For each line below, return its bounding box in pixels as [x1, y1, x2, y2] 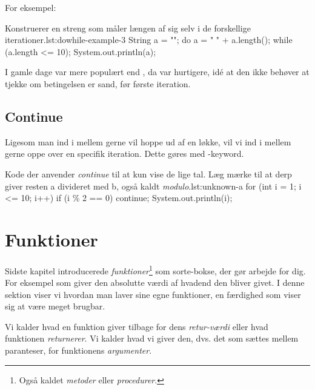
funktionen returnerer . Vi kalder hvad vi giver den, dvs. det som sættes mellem [5, 332, 299, 345]
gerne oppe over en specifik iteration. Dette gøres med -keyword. [5, 147, 244, 160]
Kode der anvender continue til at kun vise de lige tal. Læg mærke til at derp [5, 167, 292, 180]
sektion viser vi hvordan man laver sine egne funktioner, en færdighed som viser [5, 288, 301, 300]
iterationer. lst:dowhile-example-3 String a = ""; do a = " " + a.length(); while [5, 33, 293, 46]
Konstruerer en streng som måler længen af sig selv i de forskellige [5, 21, 251, 34]
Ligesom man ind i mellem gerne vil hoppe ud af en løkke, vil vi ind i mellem [5, 135, 291, 148]
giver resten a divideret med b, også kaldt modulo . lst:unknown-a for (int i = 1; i [5, 179, 302, 192]
